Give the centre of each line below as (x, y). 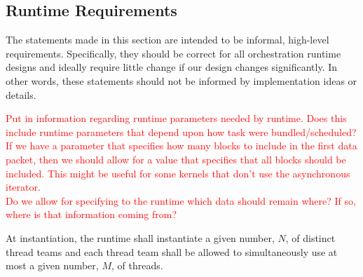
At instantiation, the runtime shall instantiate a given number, (140, 237)
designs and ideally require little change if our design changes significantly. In (172, 67)
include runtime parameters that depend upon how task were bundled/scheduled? (181, 131)
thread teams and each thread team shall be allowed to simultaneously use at (172, 251)
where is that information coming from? (91, 214)
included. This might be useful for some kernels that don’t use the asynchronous (178, 173)
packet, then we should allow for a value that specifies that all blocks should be (176, 159)
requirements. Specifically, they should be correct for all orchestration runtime (173, 53)
